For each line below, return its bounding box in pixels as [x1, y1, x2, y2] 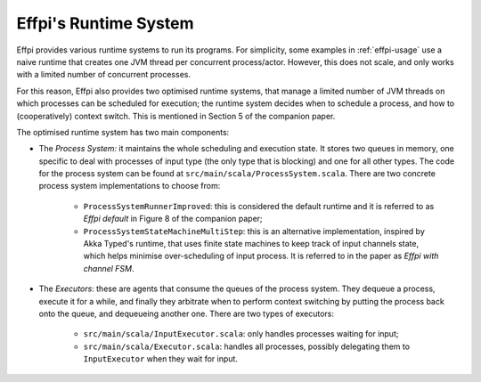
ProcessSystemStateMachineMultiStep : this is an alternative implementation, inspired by [83, 225, 425, 236]
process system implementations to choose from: [38, 181, 221, 191]
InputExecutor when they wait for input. [83, 354, 238, 364]
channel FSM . [83, 263, 135, 273]
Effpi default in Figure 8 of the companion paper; [83, 214, 263, 224]
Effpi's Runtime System [16, 13, 194, 33]
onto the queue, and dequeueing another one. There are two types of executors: [38, 308, 334, 319]
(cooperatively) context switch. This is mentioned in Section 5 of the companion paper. [16, 110, 336, 121]
